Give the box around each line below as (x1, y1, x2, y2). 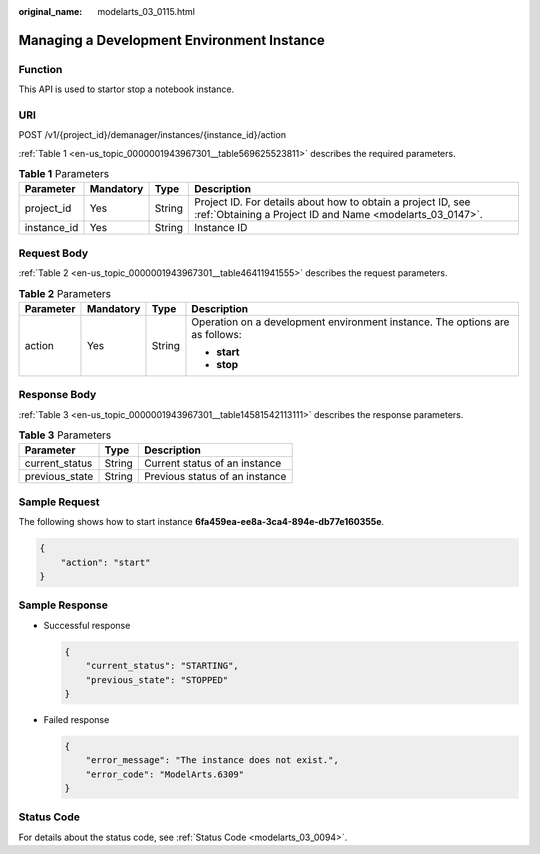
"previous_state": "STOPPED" (85, 674, 229, 685)
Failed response (43, 713, 110, 725)
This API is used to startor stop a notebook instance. (18, 83, 235, 95)
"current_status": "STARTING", (85, 660, 239, 672)
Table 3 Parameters (18, 428, 112, 442)
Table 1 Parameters (18, 167, 110, 181)
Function (18, 62, 63, 76)
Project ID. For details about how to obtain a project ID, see (193, 195, 471, 209)
